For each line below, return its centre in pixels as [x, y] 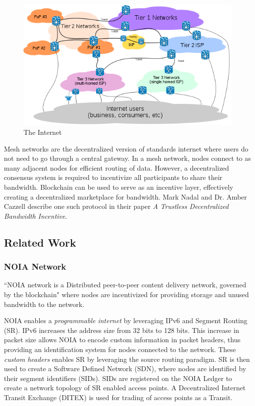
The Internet [43, 132]
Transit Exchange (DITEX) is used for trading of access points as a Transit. [118, 397]
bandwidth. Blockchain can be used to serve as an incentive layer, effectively [119, 187]
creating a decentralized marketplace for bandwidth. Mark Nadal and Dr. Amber [126, 196]
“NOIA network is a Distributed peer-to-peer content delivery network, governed [125, 285]
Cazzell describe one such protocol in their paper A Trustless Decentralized [116, 206]
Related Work [40, 242]
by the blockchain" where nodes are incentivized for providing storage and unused [127, 294]
